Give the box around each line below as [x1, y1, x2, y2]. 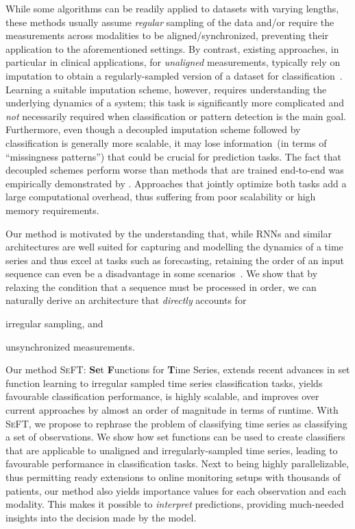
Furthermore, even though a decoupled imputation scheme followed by [5, 122, 301, 137]
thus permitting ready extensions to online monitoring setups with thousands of [5, 470, 341, 484]
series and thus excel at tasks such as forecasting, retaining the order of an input [5, 252, 344, 267]
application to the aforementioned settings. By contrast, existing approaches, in [5, 41, 339, 56]
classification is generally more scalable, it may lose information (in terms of [5, 135, 327, 150]
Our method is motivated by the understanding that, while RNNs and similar [5, 226, 332, 240]
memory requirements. [5, 202, 99, 217]
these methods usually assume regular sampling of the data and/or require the [5, 14, 334, 29]
